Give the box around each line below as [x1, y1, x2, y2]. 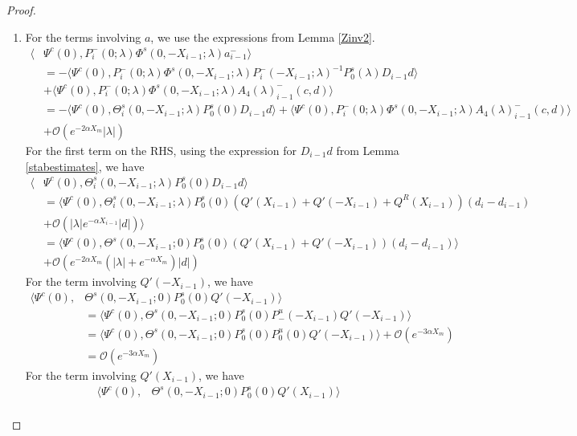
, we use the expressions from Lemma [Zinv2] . [150, 28, 375, 45]
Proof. [6, 2, 36, 18]
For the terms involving [25, 28, 141, 45]
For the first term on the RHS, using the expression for [25, 141, 297, 158]
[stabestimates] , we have [25, 157, 145, 174]
